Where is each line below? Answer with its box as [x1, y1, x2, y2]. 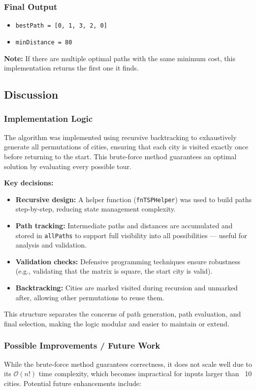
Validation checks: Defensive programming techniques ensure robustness [15, 256, 241, 266]
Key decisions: [4, 177, 54, 188]
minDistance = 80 [15, 38, 72, 46]
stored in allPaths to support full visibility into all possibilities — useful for [15, 230, 247, 240]
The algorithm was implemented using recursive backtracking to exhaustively [4, 132, 237, 142]
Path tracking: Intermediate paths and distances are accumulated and [15, 220, 233, 230]
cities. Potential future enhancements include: [4, 378, 141, 388]
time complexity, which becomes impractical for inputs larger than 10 [38, 368, 252, 379]
